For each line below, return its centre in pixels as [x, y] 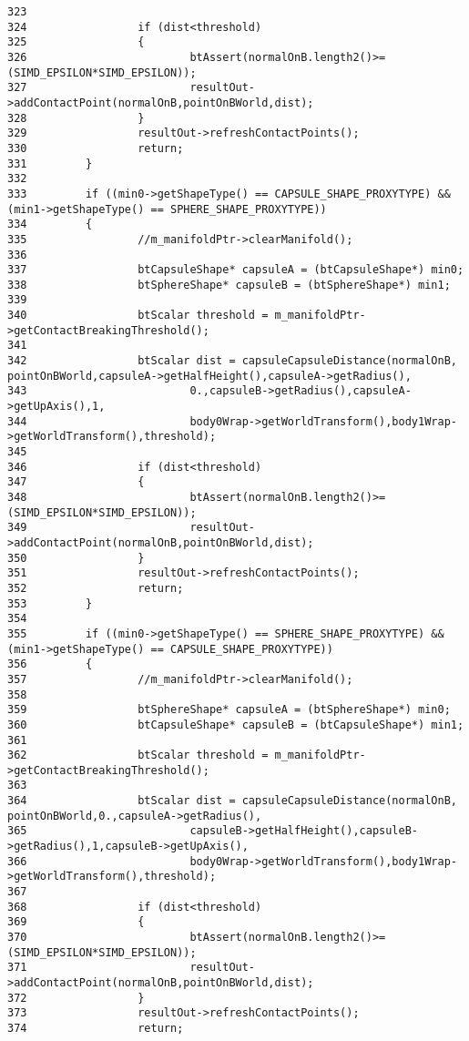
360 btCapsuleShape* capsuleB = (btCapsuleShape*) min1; [236, 725]
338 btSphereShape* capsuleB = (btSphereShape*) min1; [229, 285]
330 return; [96, 148]
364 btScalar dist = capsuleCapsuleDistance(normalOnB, [232, 801]
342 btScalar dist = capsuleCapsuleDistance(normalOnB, [232, 361]
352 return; [96, 588]
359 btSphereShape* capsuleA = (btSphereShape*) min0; [229, 710]
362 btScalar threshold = [138, 755]
